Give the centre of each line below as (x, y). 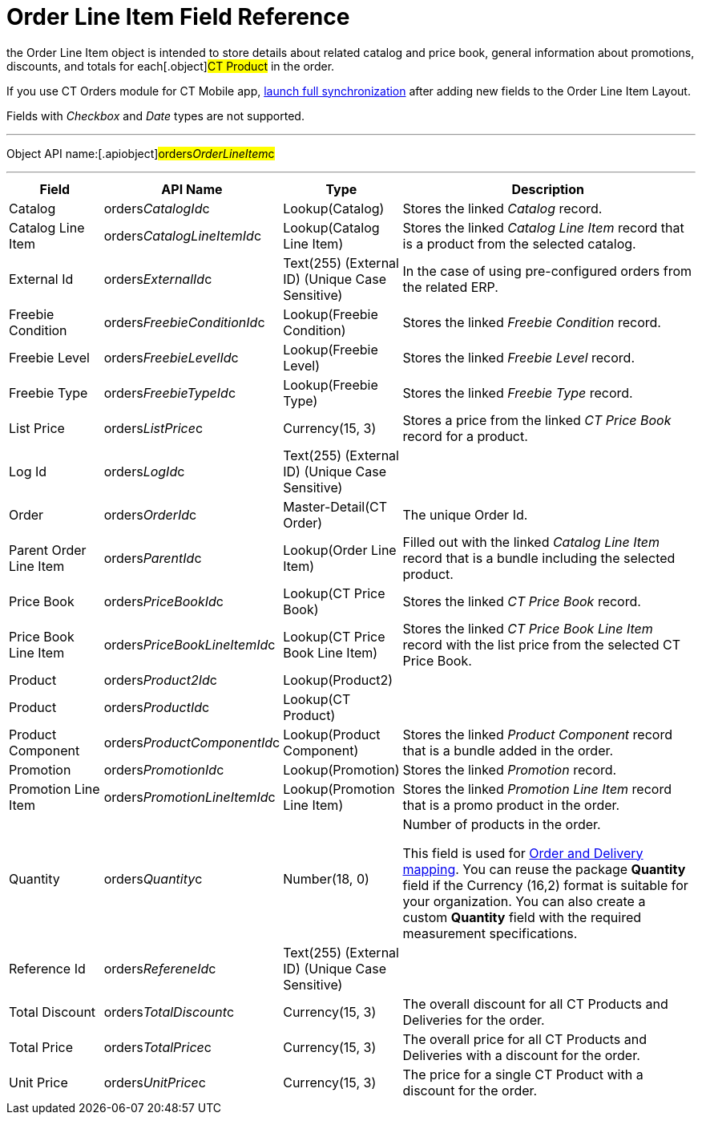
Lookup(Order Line (340, 550)
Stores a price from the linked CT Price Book (537, 420)
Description (548, 189)
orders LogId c (144, 471)
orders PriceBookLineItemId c (190, 644)
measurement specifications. (490, 933)
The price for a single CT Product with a (523, 1074)
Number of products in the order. (502, 824)
